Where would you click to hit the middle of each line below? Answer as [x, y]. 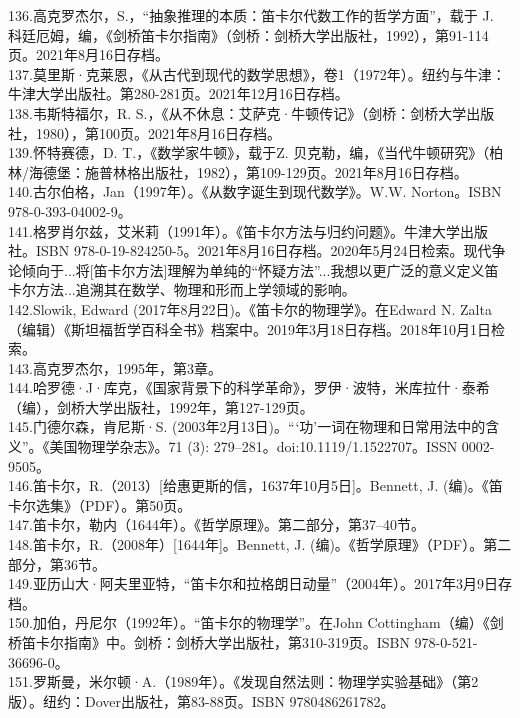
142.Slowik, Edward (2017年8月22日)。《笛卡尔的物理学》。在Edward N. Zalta [250, 308]
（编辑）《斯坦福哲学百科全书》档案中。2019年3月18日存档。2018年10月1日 [249, 328]
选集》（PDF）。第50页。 [113, 504]
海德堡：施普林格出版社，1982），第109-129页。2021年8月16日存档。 [248, 171]
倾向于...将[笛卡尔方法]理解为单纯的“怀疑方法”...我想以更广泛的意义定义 [253, 269]
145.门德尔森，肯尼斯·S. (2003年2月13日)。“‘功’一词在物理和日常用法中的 [247, 426]
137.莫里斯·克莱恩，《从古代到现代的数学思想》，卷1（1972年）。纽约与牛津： [257, 73]
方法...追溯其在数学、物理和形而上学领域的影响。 [195, 289]
